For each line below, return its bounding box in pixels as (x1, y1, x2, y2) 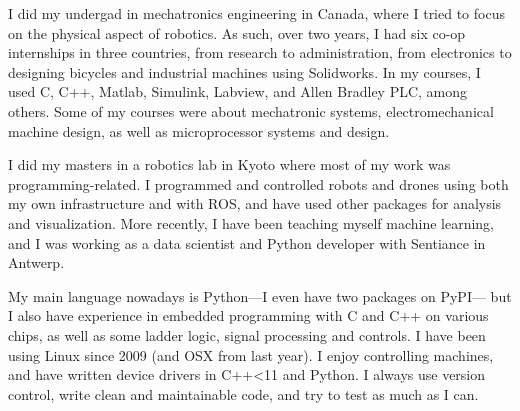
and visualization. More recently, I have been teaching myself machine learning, (8, 212, 494, 233)
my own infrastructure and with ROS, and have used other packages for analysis (8, 193, 502, 214)
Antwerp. (8, 252, 65, 273)
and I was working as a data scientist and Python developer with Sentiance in (8, 232, 486, 253)
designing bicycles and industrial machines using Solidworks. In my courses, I (8, 61, 481, 82)
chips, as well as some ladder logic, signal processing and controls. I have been (8, 324, 486, 345)
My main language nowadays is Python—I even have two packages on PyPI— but (8, 285, 512, 306)
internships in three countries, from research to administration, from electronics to (8, 42, 512, 63)
